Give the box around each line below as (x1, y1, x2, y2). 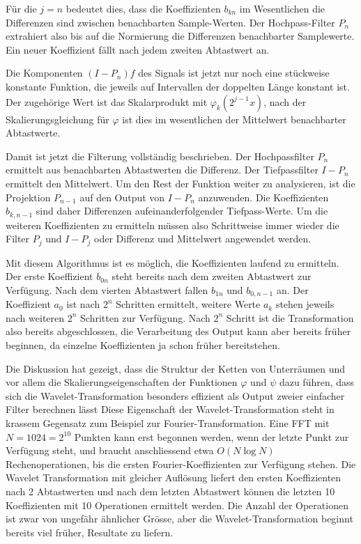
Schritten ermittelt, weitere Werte (116, 297, 261, 311)
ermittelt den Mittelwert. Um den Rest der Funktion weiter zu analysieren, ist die (6, 176, 355, 190)
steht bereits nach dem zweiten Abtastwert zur (112, 269, 312, 283)
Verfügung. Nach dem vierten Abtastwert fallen (6, 282, 208, 297)
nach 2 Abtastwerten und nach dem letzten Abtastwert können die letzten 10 (6, 483, 335, 498)
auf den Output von (79, 189, 165, 204)
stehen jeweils (275, 297, 335, 311)
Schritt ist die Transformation (226, 310, 354, 325)
